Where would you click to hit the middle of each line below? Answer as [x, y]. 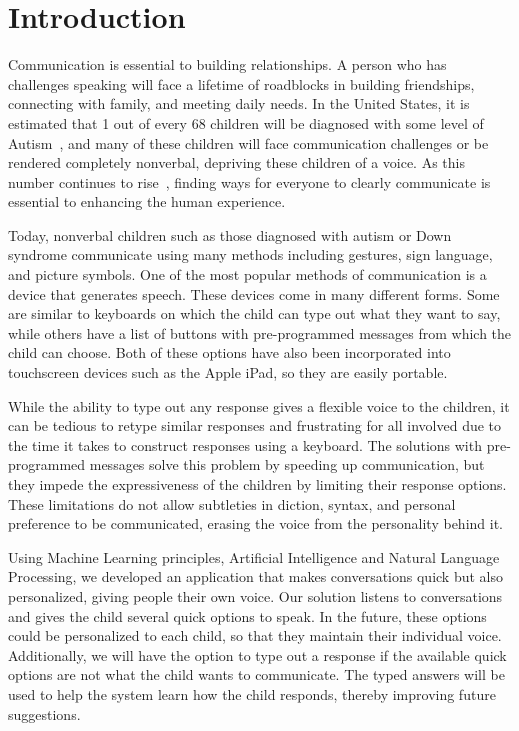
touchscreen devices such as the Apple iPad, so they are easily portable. [228, 372]
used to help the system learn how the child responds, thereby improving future [252, 693]
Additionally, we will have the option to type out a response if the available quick [257, 654]
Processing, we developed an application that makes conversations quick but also [255, 576]
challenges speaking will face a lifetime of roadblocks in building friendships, [241, 83]
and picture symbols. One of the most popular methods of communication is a [247, 274]
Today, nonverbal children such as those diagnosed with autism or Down [230, 234]
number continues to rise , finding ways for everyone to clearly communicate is [249, 181]
